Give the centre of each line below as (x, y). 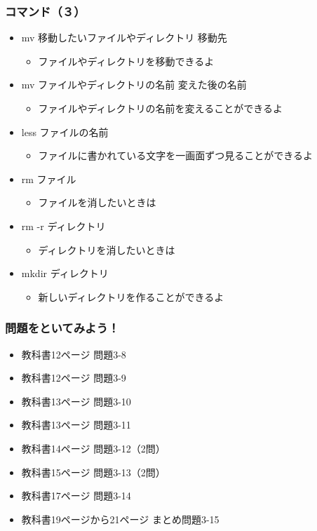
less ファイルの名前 (65, 132)
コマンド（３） (45, 11)
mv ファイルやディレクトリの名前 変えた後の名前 (134, 85)
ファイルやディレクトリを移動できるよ (126, 61)
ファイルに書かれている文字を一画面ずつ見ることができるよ (175, 155)
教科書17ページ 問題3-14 (76, 496)
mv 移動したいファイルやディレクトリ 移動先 (124, 38)
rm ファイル (49, 179)
